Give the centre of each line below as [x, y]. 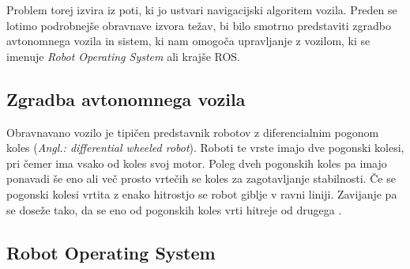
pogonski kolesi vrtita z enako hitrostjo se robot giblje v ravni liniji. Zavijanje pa [202, 193]
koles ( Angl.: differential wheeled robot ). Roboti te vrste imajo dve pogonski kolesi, [205, 148]
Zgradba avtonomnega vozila [126, 99]
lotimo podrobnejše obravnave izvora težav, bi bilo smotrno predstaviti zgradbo [199, 25]
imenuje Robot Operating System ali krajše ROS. [124, 56]
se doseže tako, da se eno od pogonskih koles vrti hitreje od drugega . [174, 209]
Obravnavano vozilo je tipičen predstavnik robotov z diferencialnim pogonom [193, 132]
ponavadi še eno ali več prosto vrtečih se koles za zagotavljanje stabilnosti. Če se [201, 178]
